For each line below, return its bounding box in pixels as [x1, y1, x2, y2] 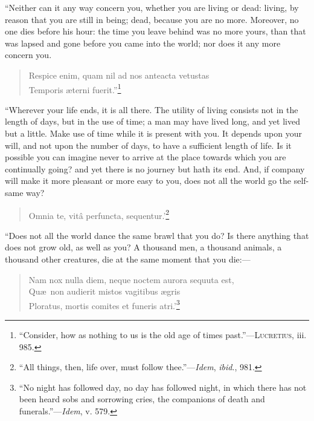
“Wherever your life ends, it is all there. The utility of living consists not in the [5, 103, 298, 116]
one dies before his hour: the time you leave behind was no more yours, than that [5, 25, 306, 38]
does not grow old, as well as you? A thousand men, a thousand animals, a [5, 241, 282, 253]
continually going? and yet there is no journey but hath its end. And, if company [5, 162, 305, 175]
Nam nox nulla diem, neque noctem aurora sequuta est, [28, 273, 234, 286]
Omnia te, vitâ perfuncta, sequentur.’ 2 [28, 207, 170, 221]
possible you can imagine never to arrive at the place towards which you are [5, 151, 286, 163]
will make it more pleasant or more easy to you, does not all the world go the [5, 174, 291, 187]
